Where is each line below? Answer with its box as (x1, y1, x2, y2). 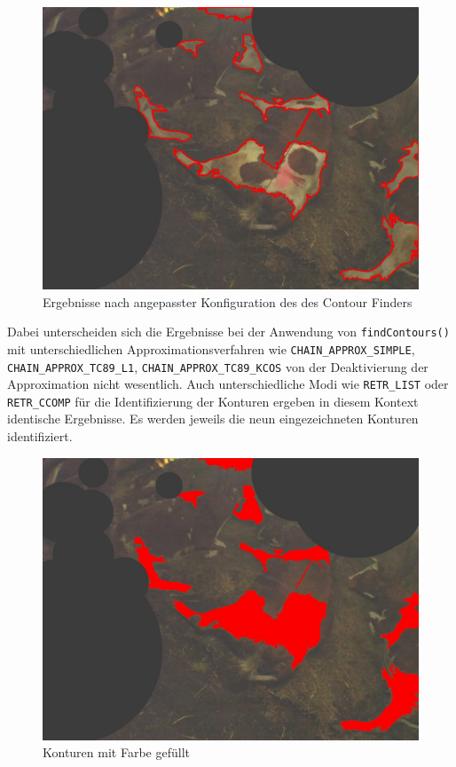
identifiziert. (7, 427, 73, 446)
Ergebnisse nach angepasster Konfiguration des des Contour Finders (43, 292, 413, 311)
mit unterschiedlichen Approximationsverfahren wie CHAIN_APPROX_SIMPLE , (7, 339, 415, 358)
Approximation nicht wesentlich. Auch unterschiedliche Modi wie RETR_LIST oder (7, 375, 449, 393)
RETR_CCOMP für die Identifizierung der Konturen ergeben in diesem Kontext (7, 391, 419, 410)
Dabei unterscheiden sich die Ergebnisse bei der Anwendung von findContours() (7, 322, 450, 341)
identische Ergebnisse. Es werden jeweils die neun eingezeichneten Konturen (7, 409, 419, 428)
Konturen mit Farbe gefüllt (43, 743, 190, 762)
